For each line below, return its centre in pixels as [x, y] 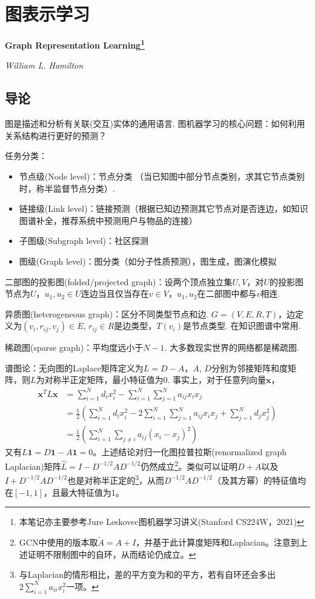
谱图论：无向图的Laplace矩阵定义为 [74, 367]
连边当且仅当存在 [115, 293]
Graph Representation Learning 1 [75, 44]
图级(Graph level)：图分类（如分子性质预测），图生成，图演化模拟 [148, 261]
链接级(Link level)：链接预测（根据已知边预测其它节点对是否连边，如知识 [164, 208]
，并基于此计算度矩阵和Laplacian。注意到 [217, 542]
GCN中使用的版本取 [58, 542]
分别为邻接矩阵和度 [249, 367]
